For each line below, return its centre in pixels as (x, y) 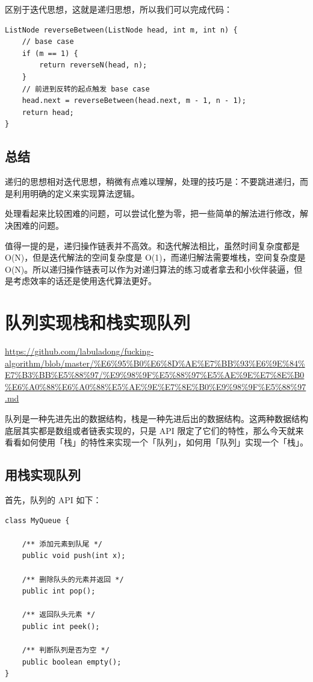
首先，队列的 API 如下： (53, 499)
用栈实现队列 (43, 475)
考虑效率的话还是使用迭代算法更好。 (85, 281)
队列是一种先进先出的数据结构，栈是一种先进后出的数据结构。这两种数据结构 (156, 418)
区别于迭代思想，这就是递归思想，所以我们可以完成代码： (119, 9)
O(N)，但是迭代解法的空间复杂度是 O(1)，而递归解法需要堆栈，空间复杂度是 (155, 257)
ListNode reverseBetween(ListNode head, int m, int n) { (121, 30)
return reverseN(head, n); (93, 65)
